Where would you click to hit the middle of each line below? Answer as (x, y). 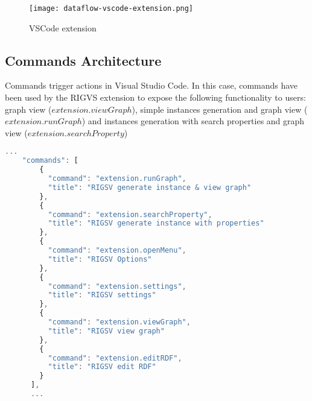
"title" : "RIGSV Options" (100, 259)
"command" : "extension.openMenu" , (117, 251)
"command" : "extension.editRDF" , (115, 358)
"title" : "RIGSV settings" (102, 295)
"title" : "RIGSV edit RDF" (102, 367)
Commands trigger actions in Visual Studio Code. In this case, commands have (151, 85)
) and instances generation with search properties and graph (193, 121)
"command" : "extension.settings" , (117, 286)
